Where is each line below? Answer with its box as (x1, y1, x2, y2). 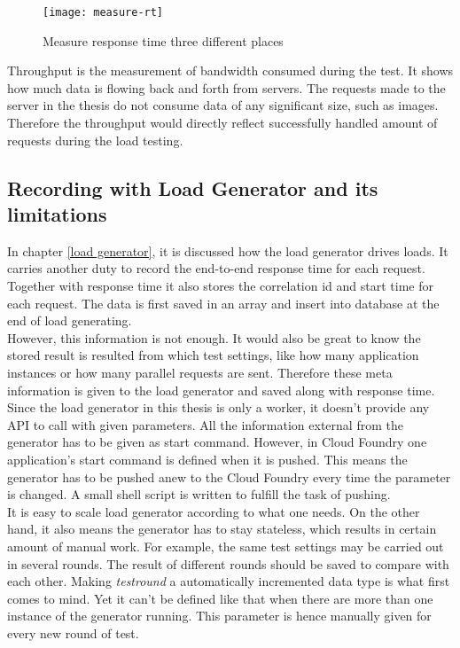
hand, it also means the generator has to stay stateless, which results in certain (7, 519, 437, 538)
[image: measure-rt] (43, 6, 164, 19)
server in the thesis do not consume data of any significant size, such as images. (7, 96, 439, 114)
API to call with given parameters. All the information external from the (7, 415, 403, 433)
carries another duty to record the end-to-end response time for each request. (7, 259, 425, 277)
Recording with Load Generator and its (7, 174, 378, 201)
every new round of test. (7, 623, 139, 642)
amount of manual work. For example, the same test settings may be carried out (7, 536, 444, 555)
